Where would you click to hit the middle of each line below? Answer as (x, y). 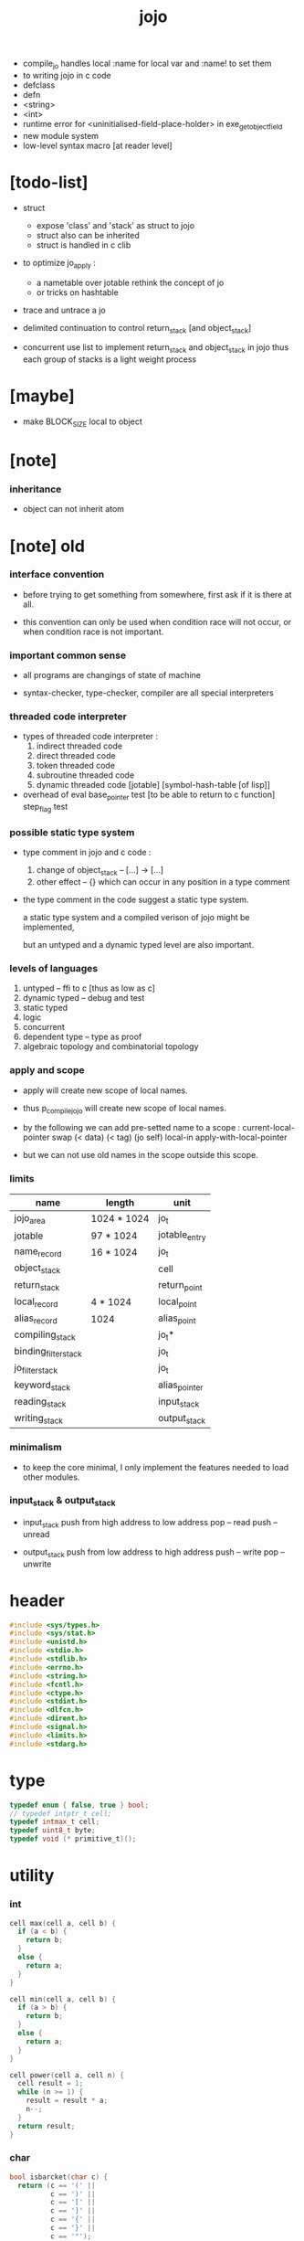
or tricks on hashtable (77, 292)
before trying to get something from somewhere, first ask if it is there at (157, 594)
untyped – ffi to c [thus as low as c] (89, 988)
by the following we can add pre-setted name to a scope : (131, 1128)
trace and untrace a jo (64, 310)
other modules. (51, 1477)
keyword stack (42, 1386)
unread (36, 1534)
